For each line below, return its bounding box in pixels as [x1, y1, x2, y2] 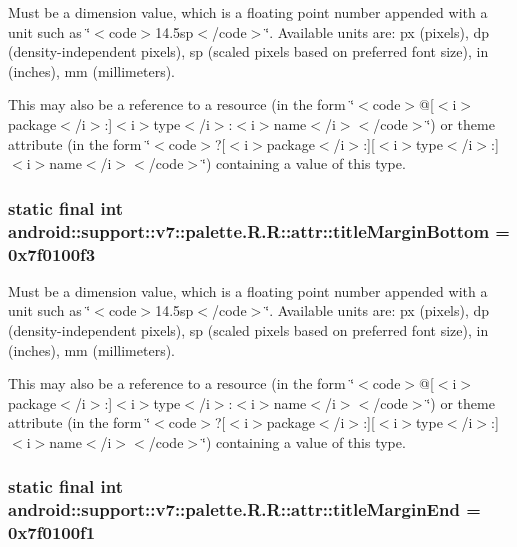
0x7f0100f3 [8, 241, 96, 266]
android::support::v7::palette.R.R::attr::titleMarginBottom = [8, 218, 510, 243]
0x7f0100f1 [8, 520, 96, 545]
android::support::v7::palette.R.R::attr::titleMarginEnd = [8, 497, 481, 522]
